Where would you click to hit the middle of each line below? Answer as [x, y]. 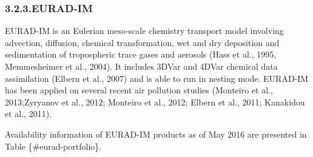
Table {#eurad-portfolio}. [53, 146]
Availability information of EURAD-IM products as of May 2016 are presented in [156, 134]
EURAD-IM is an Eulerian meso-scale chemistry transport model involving [144, 31]
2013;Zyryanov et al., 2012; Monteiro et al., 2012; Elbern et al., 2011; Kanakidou [155, 102]
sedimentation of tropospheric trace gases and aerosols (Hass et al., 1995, [141, 54]
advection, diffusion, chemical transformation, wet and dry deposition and [142, 42]
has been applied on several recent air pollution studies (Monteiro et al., [139, 90]
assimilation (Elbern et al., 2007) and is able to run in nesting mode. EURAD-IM [157, 78]
